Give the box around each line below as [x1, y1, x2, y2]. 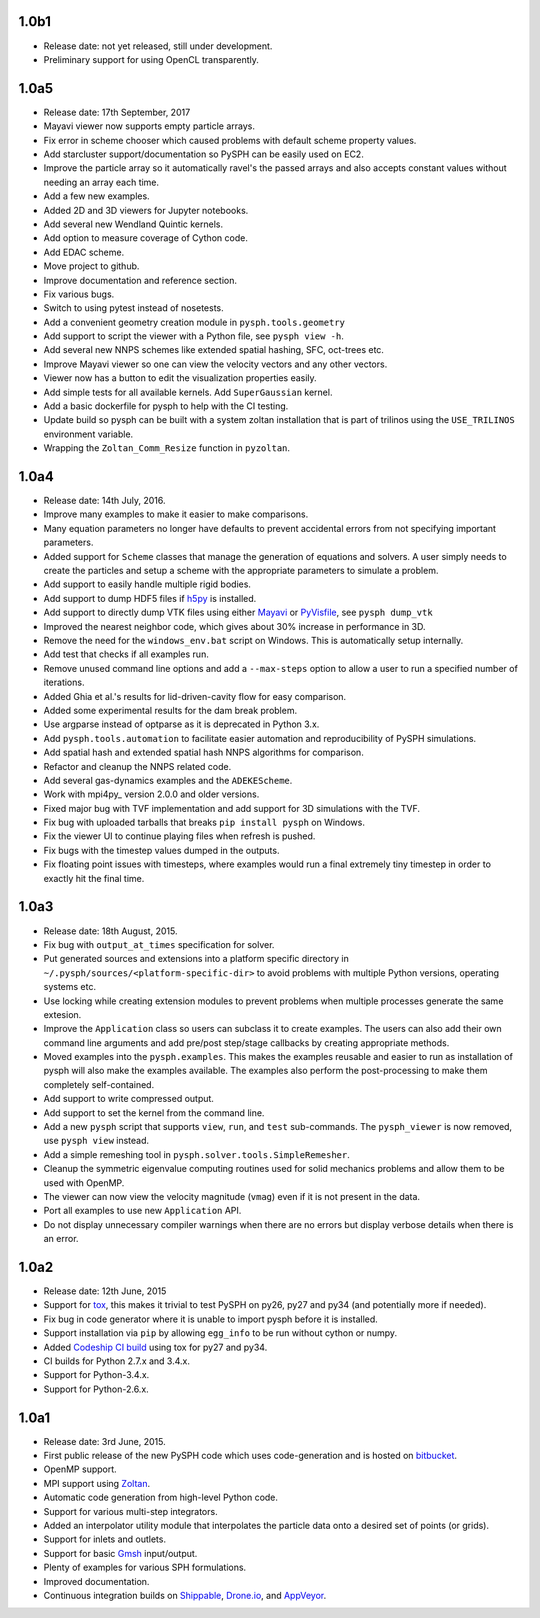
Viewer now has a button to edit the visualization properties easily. [43, 372, 317, 384]
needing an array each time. [43, 176, 160, 188]
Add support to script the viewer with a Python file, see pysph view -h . [43, 330, 344, 342]
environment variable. [43, 428, 134, 440]
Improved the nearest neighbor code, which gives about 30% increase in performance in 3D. [43, 620, 426, 632]
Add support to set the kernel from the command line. [43, 1106, 265, 1119]
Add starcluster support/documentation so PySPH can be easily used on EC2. [43, 148, 364, 160]
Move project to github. [43, 260, 140, 272]
